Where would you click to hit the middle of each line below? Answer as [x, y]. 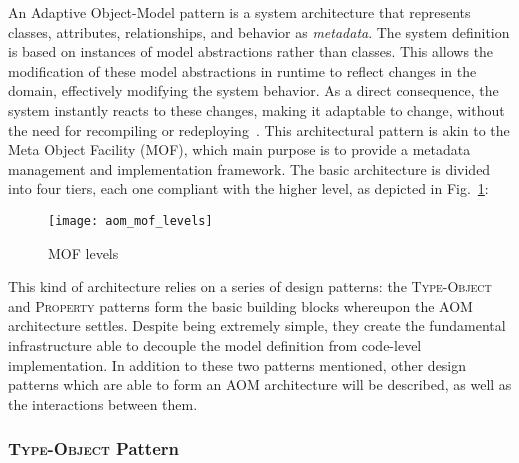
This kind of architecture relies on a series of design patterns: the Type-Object [250, 286]
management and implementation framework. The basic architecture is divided [249, 168]
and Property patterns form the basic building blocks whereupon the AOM [240, 305]
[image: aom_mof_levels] [130, 220]
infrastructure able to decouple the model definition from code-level [215, 344]
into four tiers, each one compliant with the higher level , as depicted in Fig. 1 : [248, 188]
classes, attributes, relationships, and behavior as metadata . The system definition [259, 31]
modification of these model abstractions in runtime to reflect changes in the [242, 70]
